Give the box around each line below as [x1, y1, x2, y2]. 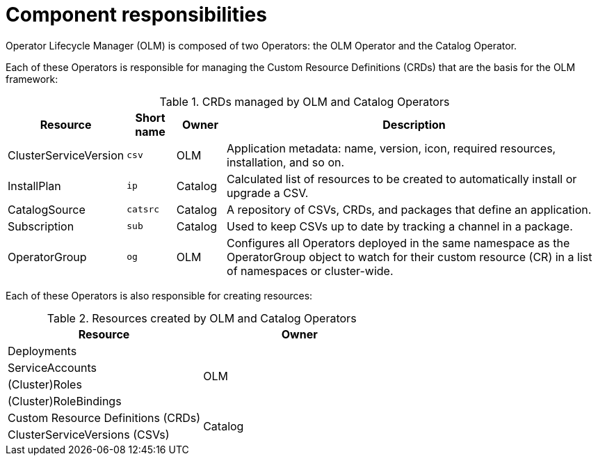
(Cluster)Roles [8, 377, 82, 391]
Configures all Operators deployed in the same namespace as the [227, 235, 570, 250]
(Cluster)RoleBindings [8, 393, 122, 408]
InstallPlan [8, 178, 61, 193]
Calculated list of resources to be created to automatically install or [227, 171, 577, 186]
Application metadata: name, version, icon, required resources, [227, 141, 556, 155]
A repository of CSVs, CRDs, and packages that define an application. [227, 202, 592, 217]
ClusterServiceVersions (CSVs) [8, 427, 170, 442]
